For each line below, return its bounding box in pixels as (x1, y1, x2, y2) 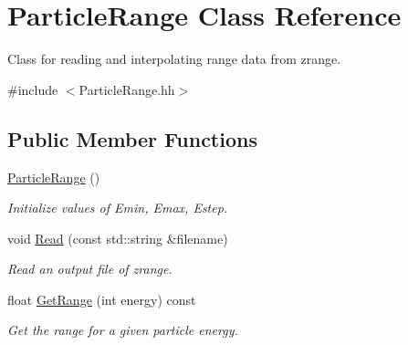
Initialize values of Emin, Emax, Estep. (7, 198, 228, 217)
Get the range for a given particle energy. (7, 320, 238, 340)
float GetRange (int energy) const (7, 289, 196, 308)
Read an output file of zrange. (7, 259, 173, 278)
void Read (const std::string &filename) (7, 228, 228, 247)
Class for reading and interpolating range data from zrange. (7, 49, 341, 68)
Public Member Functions (7, 124, 257, 152)
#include (7, 79, 58, 99)
